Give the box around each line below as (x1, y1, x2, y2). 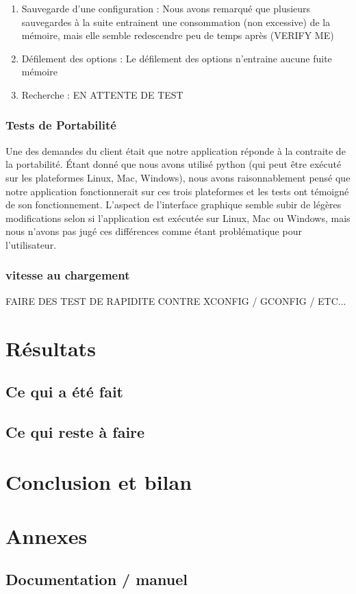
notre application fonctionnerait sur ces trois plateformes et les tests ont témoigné (5, 184, 349, 198)
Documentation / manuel (5, 569, 188, 590)
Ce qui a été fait (5, 381, 124, 402)
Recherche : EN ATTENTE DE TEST (21, 87, 183, 101)
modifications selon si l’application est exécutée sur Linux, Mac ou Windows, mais (5, 210, 351, 225)
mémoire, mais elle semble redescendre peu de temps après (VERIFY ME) (21, 28, 334, 42)
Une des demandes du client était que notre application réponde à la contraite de (5, 143, 346, 158)
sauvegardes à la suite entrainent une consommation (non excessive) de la (21, 14, 331, 29)
